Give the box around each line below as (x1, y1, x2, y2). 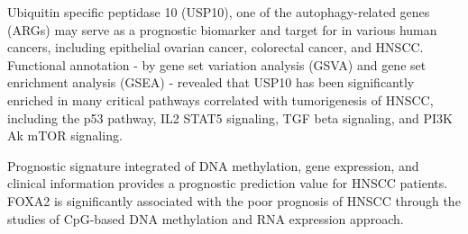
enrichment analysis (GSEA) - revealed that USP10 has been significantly (7, 73, 415, 92)
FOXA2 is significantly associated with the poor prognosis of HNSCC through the (7, 191, 461, 210)
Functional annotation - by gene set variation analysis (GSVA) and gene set (7, 55, 427, 74)
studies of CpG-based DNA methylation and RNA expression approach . (7, 209, 404, 228)
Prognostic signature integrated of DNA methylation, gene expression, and (7, 156, 419, 175)
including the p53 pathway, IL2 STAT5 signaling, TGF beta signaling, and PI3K (7, 108, 454, 127)
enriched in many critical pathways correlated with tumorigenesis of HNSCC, (7, 90, 434, 109)
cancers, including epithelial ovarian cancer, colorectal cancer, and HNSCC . (7, 38, 424, 57)
